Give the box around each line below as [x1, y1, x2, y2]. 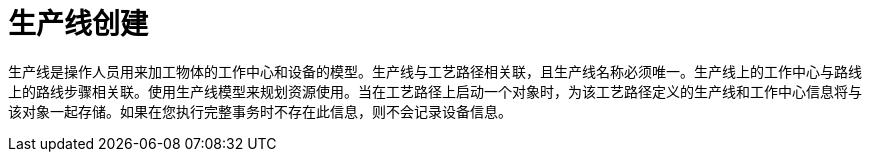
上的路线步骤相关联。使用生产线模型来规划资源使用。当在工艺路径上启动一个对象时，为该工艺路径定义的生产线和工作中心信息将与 [8, 82, 862, 100]
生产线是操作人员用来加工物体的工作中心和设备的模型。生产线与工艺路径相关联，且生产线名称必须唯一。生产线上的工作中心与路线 [8, 62, 862, 80]
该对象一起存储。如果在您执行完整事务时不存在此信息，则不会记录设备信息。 [8, 102, 512, 120]
